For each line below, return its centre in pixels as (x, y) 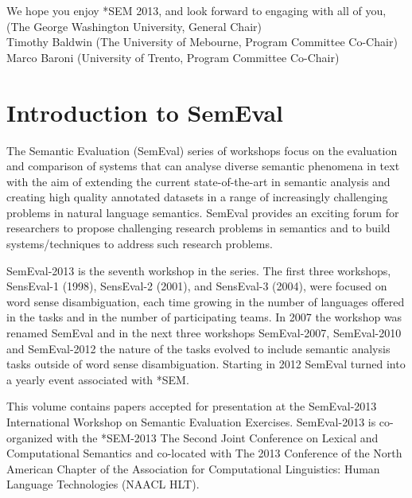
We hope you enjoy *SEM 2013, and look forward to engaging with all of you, (196, 10)
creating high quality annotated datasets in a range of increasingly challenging (197, 197)
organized (30, 437)
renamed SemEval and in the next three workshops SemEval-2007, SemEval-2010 (204, 333)
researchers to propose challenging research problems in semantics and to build (198, 228)
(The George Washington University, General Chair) (134, 26)
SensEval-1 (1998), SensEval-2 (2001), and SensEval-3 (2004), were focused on (197, 286)
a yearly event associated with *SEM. (98, 379)
